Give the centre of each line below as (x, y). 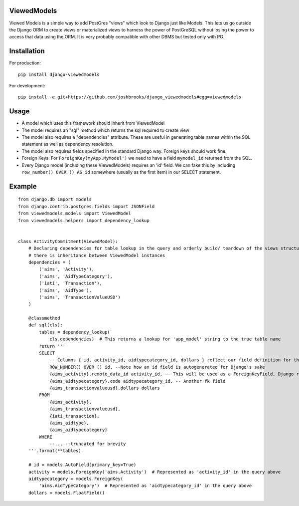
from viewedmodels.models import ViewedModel (75, 214)
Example (23, 186)
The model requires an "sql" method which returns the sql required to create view (105, 130)
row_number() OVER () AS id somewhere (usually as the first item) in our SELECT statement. (121, 172)
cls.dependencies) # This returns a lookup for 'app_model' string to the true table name (165, 339)
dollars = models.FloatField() (67, 493)
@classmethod (44, 318)
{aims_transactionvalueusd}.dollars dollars (105, 388)
